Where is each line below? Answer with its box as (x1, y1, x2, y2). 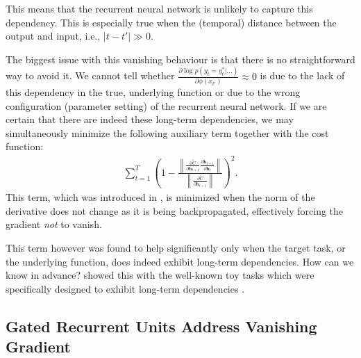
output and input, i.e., (6, 29, 101, 43)
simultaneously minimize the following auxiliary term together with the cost (6, 125, 329, 140)
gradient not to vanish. (6, 217, 102, 231)
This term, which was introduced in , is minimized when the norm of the (6, 190, 315, 204)
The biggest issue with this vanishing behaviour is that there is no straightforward (6, 51, 355, 66)
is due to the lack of (260, 68, 345, 83)
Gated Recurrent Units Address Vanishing (6, 315, 317, 336)
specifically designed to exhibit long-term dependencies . (6, 281, 245, 295)
